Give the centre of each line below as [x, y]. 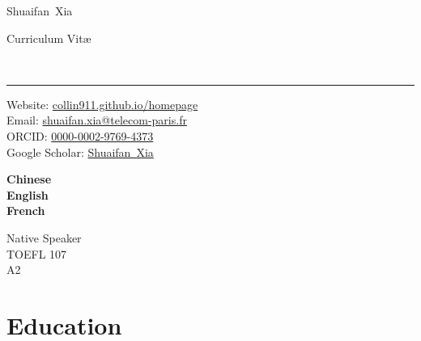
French [26, 210]
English [28, 194]
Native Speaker [44, 237]
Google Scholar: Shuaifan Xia [80, 152]
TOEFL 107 [37, 253]
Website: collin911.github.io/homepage [102, 104]
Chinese [29, 179]
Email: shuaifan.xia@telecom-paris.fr [97, 120]
